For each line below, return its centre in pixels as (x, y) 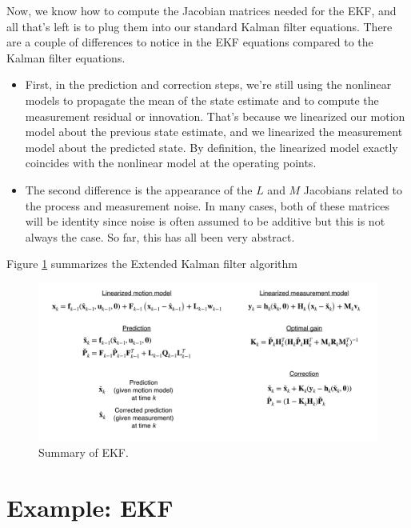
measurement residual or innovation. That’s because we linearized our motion (215, 116)
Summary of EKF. (84, 452)
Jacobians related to (353, 189)
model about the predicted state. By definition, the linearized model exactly (211, 147)
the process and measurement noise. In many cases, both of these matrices (207, 205)
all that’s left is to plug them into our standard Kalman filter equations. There (200, 26)
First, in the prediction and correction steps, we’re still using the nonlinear (208, 84)
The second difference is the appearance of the (139, 189)
